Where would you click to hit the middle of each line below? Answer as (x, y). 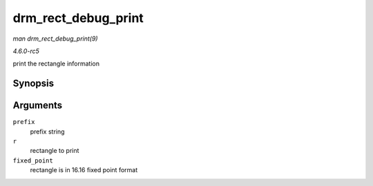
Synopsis (34, 84)
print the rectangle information (56, 64)
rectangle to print (55, 151)
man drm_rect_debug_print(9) (55, 39)
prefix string (47, 132)
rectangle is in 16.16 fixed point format (84, 170)
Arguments (38, 106)
